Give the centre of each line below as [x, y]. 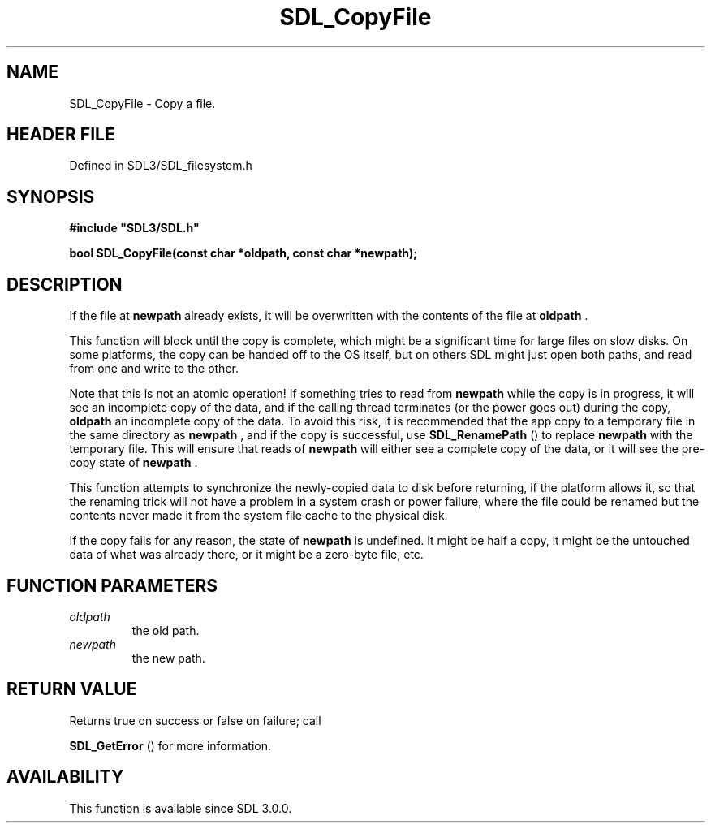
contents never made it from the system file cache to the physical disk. [259, 516]
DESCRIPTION [65, 284]
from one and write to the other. [154, 369]
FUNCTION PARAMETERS [112, 585]
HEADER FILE [61, 135]
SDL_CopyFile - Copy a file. [142, 103]
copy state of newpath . [134, 463]
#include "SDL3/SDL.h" [134, 228]
